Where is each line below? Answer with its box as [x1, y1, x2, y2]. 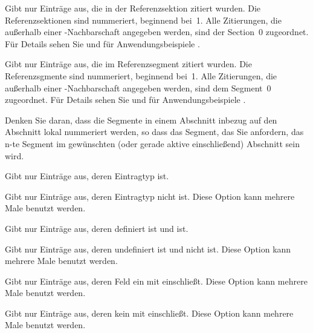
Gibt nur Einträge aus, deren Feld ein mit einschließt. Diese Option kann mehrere [5, 274, 308, 287]
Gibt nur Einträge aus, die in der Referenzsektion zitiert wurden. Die [5, 2, 261, 14]
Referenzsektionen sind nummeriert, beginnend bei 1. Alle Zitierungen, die [5, 13, 282, 26]
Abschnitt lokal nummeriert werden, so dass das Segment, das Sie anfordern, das [5, 125, 304, 138]
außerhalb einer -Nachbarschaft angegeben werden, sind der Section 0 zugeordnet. [5, 25, 309, 38]
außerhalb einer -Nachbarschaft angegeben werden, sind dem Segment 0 [5, 81, 271, 94]
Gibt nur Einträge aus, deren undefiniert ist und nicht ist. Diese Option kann [5, 242, 291, 255]
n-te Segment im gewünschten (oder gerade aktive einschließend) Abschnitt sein [5, 137, 300, 150]
